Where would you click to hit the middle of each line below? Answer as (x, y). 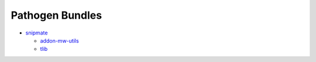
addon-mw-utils (59, 40)
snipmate (37, 33)
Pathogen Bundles (56, 15)
